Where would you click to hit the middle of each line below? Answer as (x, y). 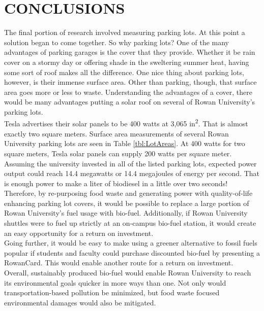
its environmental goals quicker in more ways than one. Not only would (115, 282)
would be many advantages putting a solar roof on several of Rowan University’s (130, 102)
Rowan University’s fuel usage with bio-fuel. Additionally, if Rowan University (126, 213)
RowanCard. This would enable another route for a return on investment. (119, 263)
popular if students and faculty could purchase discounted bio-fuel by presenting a (132, 252)
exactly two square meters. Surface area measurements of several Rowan (116, 133)
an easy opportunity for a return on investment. (79, 233)
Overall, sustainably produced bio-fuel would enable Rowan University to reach (128, 273)
